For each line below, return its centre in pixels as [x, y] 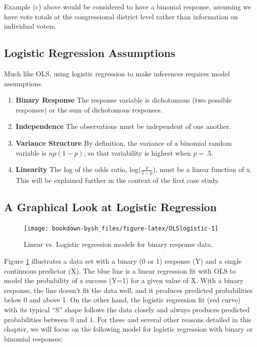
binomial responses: [33, 338]
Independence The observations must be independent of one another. [123, 126]
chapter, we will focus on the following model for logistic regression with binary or [128, 329]
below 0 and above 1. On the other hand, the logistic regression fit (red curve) [122, 300]
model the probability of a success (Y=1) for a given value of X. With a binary [124, 280]
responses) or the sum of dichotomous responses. [89, 109]
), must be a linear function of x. [202, 169]
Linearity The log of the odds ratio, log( [78, 169]
